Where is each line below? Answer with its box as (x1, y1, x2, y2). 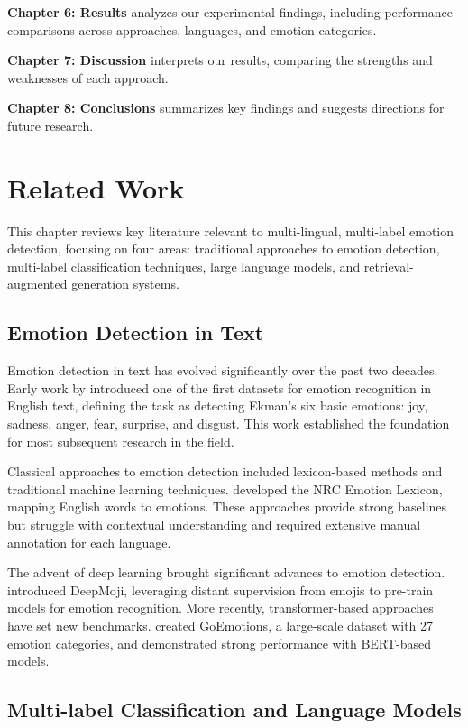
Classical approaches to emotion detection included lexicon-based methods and (7, 462, 443, 481)
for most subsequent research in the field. (7, 431, 234, 450)
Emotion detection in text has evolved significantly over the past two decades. (7, 361, 438, 380)
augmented (7, 274, 68, 293)
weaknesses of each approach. (7, 68, 169, 87)
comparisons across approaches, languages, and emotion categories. (7, 20, 377, 39)
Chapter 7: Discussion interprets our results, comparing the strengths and (7, 51, 433, 69)
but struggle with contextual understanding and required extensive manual (7, 515, 421, 534)
